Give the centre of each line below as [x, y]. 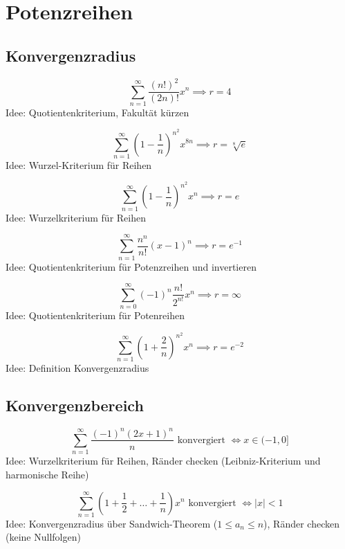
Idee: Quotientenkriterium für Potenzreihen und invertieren [131, 266]
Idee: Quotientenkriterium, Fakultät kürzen [97, 112]
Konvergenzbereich [75, 405]
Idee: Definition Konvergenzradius [77, 368]
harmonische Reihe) [47, 474]
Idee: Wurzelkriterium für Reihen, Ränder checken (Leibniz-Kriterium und [163, 461]
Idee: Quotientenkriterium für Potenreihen [95, 315]
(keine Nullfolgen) [43, 537]
